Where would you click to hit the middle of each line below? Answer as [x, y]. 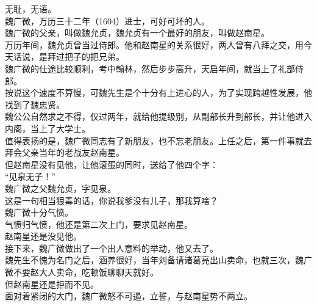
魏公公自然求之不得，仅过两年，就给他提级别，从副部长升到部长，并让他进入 [158, 116]
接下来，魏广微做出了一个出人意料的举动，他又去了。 [112, 248]
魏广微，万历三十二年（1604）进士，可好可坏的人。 [107, 20]
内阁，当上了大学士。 [48, 128]
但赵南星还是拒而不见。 [52, 284]
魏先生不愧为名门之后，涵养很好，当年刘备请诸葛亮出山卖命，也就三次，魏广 [158, 260]
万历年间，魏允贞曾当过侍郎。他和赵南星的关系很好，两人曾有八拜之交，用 [154, 44]
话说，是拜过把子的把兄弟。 [69, 56]
